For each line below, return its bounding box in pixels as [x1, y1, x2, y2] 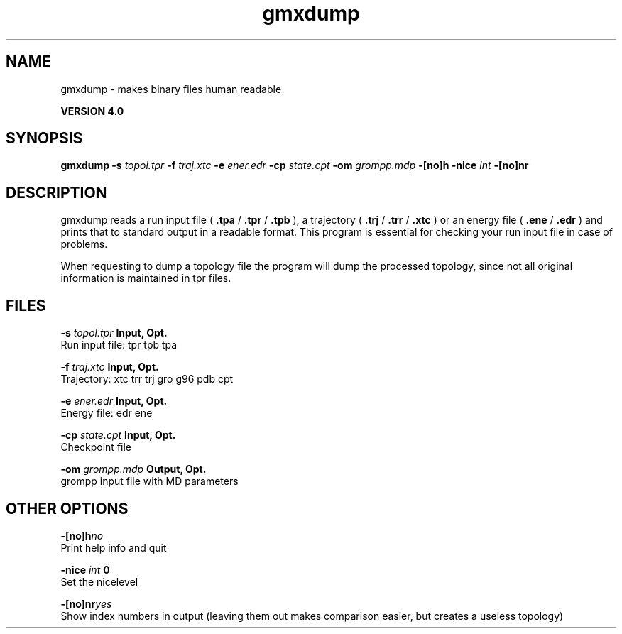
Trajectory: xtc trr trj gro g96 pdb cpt [60, 373, 234, 386]
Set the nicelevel [60, 575, 138, 588]
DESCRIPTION [6, 183, 107, 202]
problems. [60, 238, 108, 251]
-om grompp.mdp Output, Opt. [60, 463, 207, 476]
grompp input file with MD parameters [60, 475, 239, 488]
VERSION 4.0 [60, 104, 124, 117]
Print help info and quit [60, 541, 167, 554]
